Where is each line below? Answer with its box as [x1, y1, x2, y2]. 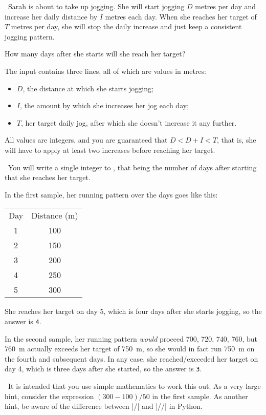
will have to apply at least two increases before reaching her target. [5, 144, 215, 155]
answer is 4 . [5, 315, 41, 326]
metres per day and [195, 1, 256, 11]
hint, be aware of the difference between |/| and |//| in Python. [5, 401, 203, 411]
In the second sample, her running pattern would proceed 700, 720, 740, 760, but [5, 333, 257, 344]
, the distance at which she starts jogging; [23, 83, 153, 93]
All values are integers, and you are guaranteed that [5, 134, 168, 145]
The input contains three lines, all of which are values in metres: [5, 65, 206, 76]
